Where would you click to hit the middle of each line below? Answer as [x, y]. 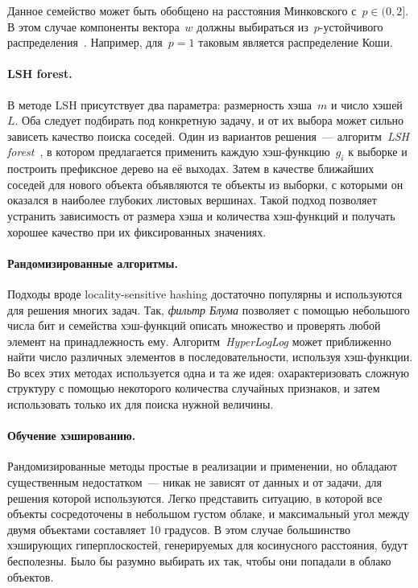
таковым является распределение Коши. [296, 42]
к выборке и [378, 152]
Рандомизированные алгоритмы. [93, 263]
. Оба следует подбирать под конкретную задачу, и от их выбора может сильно [209, 120]
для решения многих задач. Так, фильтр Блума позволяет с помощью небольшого [209, 309]
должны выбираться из [252, 26]
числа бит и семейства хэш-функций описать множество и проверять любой [194, 325]
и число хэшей [366, 104]
